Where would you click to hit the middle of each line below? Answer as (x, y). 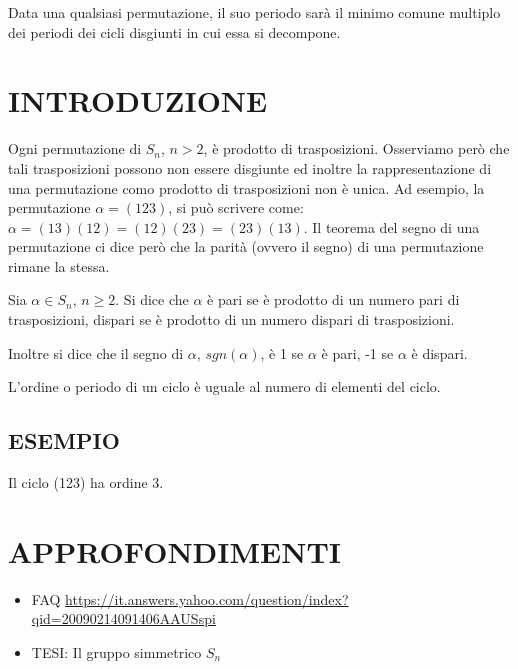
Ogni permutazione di (75, 148)
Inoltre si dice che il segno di (96, 352)
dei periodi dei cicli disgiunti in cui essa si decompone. (174, 31)
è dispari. (439, 352)
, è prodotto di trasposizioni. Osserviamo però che (356, 148)
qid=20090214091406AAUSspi (123, 618)
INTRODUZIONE (138, 100)
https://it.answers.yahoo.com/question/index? (207, 598)
